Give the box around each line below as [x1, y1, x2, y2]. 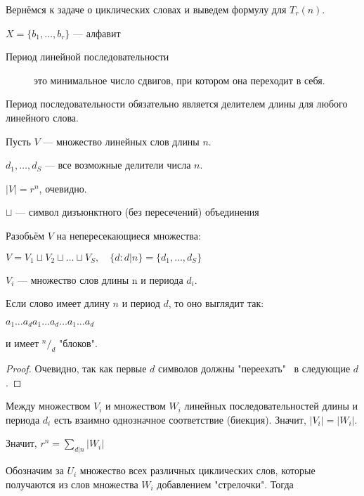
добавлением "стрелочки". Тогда [157, 476, 294, 491]
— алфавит [73, 25, 121, 40]
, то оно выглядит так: [168, 296, 264, 311]
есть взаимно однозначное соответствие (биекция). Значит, [53, 412, 306, 426]
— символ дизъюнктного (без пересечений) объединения [15, 204, 259, 219]
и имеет [6, 336, 39, 351]
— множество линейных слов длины [43, 133, 200, 148]
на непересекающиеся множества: [56, 228, 201, 242]
